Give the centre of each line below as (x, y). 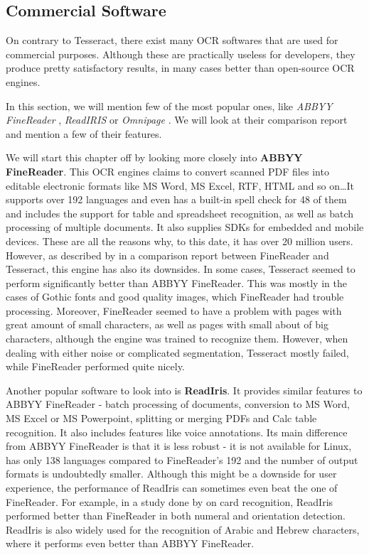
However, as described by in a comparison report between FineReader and (167, 255)
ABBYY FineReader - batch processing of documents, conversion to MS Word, (178, 404)
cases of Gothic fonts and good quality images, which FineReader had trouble (175, 297)
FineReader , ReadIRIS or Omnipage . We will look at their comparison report (177, 120)
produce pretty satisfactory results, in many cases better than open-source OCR (180, 68)
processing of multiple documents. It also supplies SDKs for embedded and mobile (185, 227)
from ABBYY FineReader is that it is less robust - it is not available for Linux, (179, 446)
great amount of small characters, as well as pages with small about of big (167, 324)
